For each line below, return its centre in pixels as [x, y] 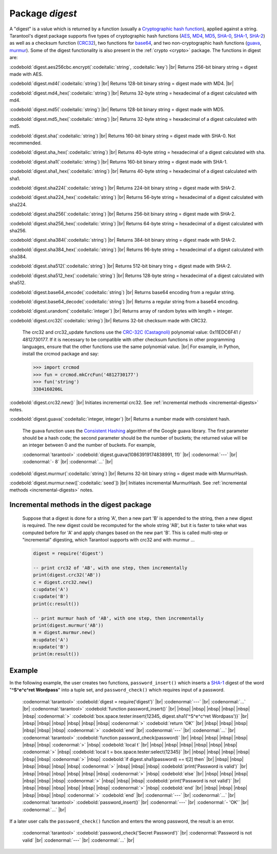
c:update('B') [51, 597]
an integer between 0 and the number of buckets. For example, [89, 445]
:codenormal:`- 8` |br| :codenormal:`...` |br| [67, 462]
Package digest [43, 13]
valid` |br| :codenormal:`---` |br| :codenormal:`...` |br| [78, 840]
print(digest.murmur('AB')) [68, 625]
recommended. [26, 143]
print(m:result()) [56, 654]
